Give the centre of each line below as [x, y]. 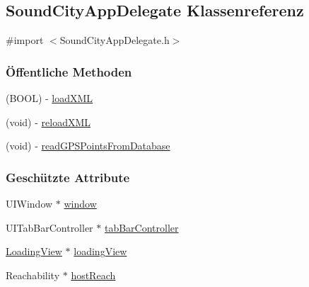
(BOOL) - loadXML [49, 98]
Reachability [33, 275]
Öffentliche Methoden [69, 71]
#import [25, 40]
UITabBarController [49, 227]
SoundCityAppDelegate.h [115, 40]
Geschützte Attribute [68, 177]
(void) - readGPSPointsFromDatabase [88, 146]
